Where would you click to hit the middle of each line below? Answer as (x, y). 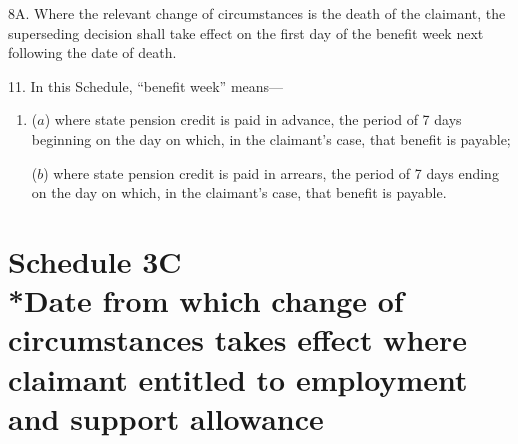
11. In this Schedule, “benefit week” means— (146, 85)
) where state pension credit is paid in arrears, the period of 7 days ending (271, 172)
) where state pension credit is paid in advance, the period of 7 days (253, 119)
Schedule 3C (95, 260)
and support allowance (166, 417)
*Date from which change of (206, 300)
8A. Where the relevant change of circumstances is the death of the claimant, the (257, 13)
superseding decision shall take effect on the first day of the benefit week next (246, 32)
